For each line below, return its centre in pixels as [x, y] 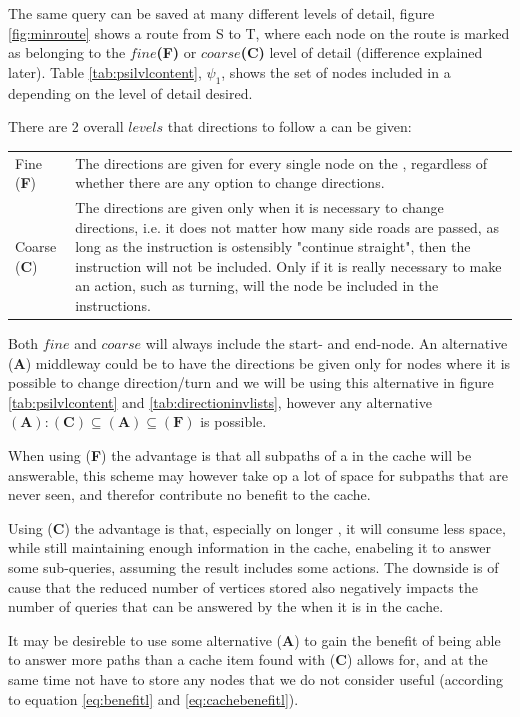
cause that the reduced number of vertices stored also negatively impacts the [243, 586]
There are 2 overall [66, 126]
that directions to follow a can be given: [289, 126]
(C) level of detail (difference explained [361, 52]
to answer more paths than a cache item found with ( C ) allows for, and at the [248, 659]
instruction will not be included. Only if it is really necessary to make [288, 265]
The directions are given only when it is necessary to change [259, 206]
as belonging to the [67, 52]
